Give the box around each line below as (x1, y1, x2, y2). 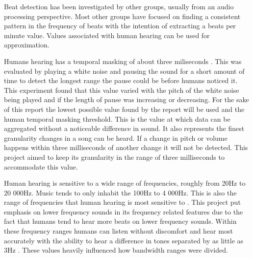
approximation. (4, 40, 50, 50)
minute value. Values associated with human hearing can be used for (4, 30, 210, 40)
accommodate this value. (4, 161, 78, 172)
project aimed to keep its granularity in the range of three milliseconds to (4, 151, 225, 162)
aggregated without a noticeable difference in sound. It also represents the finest (4, 123, 245, 133)
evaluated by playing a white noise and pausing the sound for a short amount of (4, 65, 245, 76)
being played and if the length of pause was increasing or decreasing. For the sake (4, 94, 249, 105)
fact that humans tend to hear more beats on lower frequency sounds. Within (4, 216, 237, 226)
